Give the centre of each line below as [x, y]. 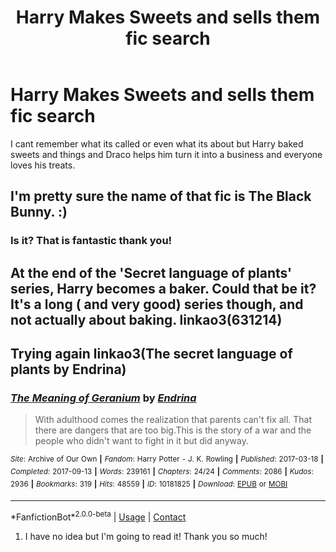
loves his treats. [43, 165]
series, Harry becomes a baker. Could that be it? [163, 288]
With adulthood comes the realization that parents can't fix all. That [173, 420]
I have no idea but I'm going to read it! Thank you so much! [146, 536]
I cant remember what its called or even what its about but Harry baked [157, 143]
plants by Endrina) [68, 369]
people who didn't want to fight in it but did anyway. [141, 441]
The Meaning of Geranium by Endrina [103, 398]
